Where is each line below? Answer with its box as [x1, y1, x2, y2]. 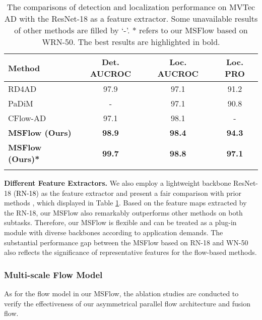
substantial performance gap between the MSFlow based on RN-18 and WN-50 [4, 237, 248, 247]
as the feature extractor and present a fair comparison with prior [41, 187, 241, 198]
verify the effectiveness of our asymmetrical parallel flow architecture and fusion [4, 298, 250, 308]
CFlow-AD [8, 112, 46, 124]
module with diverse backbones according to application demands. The [4, 227, 223, 237]
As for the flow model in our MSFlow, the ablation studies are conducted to [4, 288, 239, 298]
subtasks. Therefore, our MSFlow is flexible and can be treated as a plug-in [4, 217, 237, 228]
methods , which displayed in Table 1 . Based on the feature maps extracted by [4, 197, 247, 208]
